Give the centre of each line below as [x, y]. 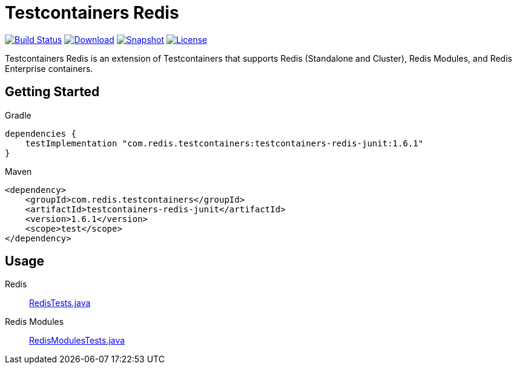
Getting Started [52, 92]
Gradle [18, 115]
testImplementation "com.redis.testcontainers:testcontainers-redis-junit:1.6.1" [224, 143]
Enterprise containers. [49, 68]
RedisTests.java [60, 303]
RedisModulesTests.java [77, 341]
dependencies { [41, 133]
